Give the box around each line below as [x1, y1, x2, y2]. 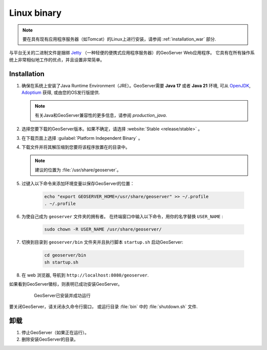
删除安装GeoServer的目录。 [21, 336, 79, 343]
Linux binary [9, 7, 62, 18]
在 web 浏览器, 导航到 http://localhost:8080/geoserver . [21, 272, 149, 278]
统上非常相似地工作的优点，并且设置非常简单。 [9, 57, 105, 63]
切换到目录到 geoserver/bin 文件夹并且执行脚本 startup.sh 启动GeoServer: [21, 239, 183, 245]
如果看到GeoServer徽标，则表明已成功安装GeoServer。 [9, 281, 123, 287]
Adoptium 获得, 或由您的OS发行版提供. [21, 89, 100, 96]
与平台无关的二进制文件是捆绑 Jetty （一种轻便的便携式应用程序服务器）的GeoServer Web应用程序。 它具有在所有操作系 [9, 50, 255, 56]
